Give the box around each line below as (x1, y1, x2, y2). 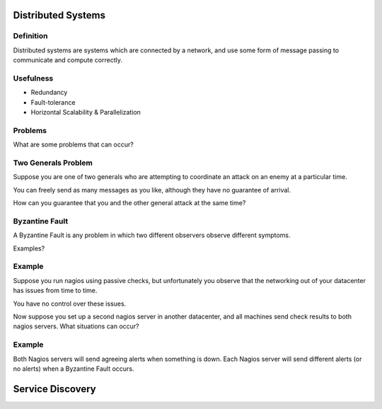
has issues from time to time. (13, 287, 98, 295)
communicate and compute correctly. (13, 56, 123, 64)
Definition (13, 31, 48, 41)
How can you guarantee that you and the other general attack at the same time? (13, 199, 246, 207)
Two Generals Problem (13, 158, 93, 168)
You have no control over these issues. (13, 299, 127, 308)
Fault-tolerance (30, 98, 76, 106)
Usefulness (13, 73, 54, 83)
